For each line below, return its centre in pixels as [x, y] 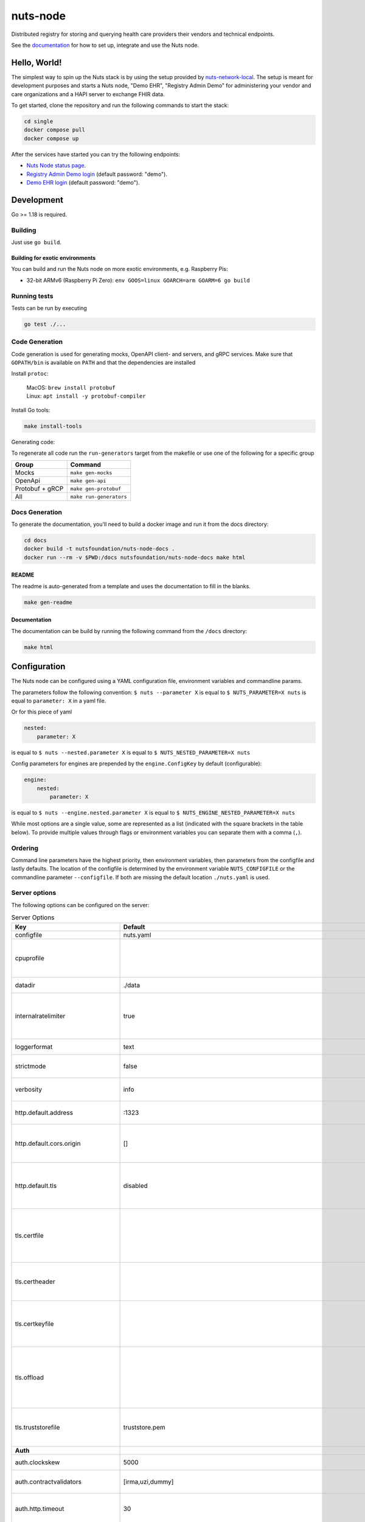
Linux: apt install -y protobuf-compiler [86, 396]
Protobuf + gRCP [39, 489]
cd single [39, 121]
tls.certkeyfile [34, 1324]
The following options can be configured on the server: [80, 905]
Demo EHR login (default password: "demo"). [83, 182]
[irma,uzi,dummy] [148, 1481]
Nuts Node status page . [56, 166]
